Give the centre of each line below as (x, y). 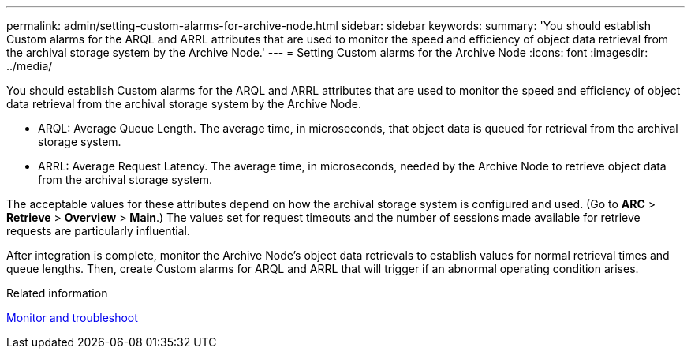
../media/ (30, 66)
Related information (57, 293)
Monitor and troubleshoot (72, 318)
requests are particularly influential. (98, 231)
